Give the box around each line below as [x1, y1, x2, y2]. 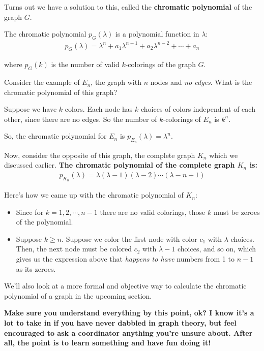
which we [209, 149, 238, 160]
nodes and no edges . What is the [150, 77, 252, 87]
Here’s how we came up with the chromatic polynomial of [4, 189, 184, 200]
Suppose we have [4, 104, 57, 114]
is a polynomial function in [115, 28, 199, 39]
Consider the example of [4, 77, 80, 87]
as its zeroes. [16, 263, 56, 274]
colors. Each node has [65, 104, 133, 114]
